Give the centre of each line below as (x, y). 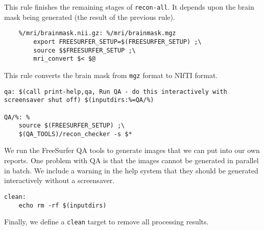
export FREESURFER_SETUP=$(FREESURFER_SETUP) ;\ (117, 42)
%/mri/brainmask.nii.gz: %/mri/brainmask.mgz (97, 33)
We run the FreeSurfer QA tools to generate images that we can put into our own (132, 150)
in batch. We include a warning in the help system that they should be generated (131, 170)
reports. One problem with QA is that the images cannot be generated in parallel (131, 160)
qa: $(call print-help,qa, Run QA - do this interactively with (116, 92)
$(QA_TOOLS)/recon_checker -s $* (75, 134)
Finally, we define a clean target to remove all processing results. (106, 222)
